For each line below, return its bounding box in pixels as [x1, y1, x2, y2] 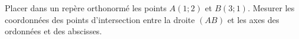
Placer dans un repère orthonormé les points [5, 2, 167, 14]
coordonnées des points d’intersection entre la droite [5, 13, 195, 25]
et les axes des [227, 13, 279, 25]
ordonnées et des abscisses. [5, 25, 102, 37]
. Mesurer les [247, 2, 295, 14]
